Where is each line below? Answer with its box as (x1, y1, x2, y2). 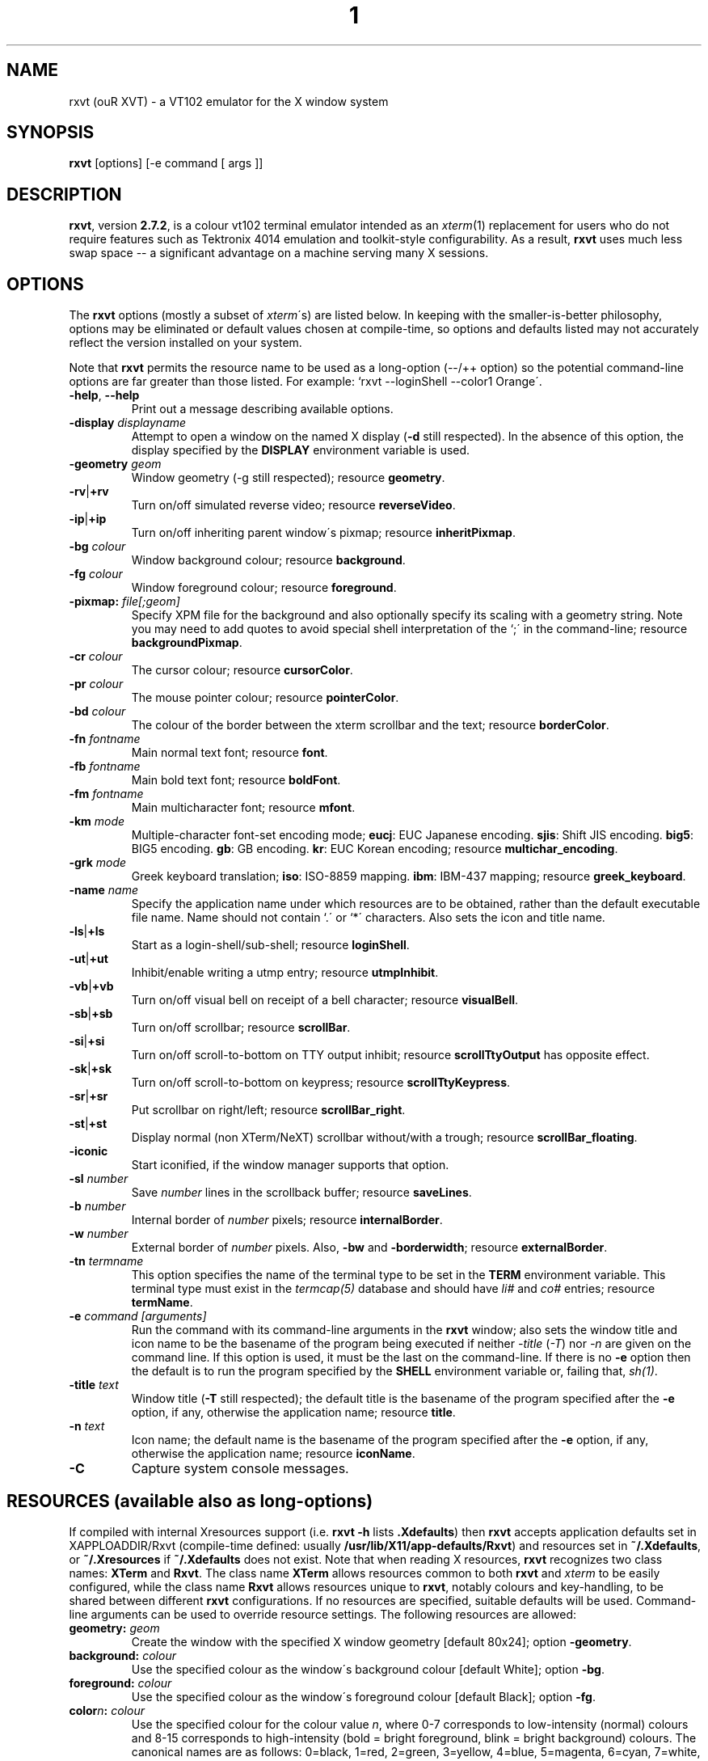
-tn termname (69, 1254, 144, 1269)
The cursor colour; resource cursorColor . (131, 663, 353, 678)
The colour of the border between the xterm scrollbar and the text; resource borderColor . (131, 718, 609, 733)
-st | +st (69, 1117, 107, 1131)
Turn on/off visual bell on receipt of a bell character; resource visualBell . (131, 993, 519, 1007)
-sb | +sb (69, 1007, 113, 1021)
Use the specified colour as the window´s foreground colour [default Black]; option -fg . (131, 1689, 596, 1704)
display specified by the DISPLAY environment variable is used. (131, 443, 470, 458)
